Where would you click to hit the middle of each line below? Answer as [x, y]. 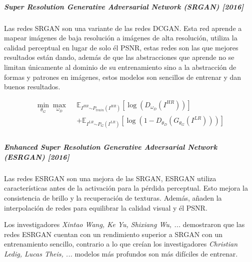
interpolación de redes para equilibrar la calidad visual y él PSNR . [106, 207]
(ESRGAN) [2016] [37, 156]
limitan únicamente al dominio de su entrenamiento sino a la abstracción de [120, 67]
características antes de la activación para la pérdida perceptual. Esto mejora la [126, 188]
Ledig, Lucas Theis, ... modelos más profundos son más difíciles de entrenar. [121, 253]
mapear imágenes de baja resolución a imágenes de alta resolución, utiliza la [121, 38]
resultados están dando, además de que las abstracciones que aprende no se [119, 57]
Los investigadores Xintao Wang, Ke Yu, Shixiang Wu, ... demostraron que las [124, 224]
